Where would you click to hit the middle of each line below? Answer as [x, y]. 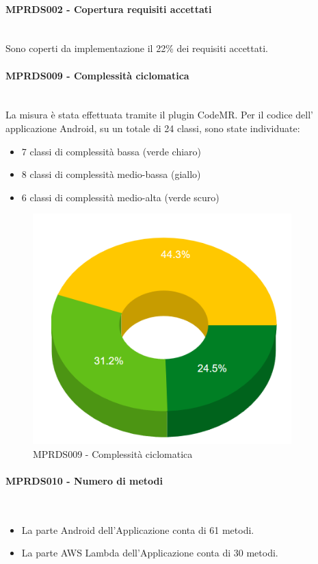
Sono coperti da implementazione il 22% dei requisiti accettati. [137, 48]
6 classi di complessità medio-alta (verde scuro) [120, 197]
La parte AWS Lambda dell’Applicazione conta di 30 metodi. [150, 553]
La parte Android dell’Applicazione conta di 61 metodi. [138, 529]
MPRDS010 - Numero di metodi [84, 480]
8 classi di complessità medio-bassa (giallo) [111, 174]
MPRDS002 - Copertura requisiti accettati [109, 9]
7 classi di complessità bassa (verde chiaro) [111, 151]
